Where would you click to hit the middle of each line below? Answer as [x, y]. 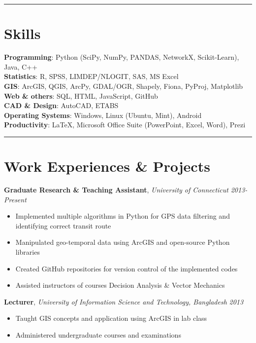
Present [15, 199]
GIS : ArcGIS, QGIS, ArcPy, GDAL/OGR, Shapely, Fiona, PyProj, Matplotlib [124, 86]
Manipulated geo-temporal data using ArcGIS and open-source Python [123, 242]
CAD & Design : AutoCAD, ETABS [61, 105]
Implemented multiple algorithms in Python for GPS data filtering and [123, 216]
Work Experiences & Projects [107, 166]
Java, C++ [21, 66]
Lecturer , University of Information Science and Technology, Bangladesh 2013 [124, 301]
